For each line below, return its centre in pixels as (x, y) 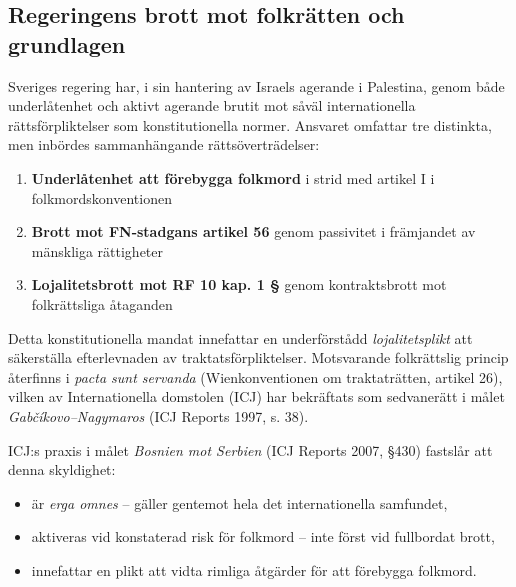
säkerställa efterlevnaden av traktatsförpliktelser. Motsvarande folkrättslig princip (258, 357)
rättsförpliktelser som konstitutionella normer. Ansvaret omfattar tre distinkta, (250, 124)
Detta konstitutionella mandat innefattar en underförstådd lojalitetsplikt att (240, 337)
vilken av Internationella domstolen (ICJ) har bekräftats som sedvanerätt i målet (256, 396)
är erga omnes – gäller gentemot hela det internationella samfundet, (239, 502)
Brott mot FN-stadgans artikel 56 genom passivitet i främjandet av (253, 231)
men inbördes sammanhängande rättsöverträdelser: (164, 144)
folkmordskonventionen (101, 197)
